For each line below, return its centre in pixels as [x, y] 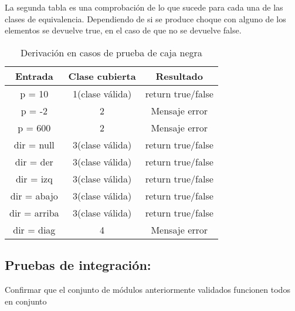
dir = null [34, 144]
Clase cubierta [102, 76]
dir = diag [34, 229]
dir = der [34, 161]
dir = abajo [34, 195]
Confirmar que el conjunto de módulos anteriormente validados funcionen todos [147, 289]
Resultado [179, 76]
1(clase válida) [102, 93]
